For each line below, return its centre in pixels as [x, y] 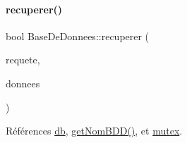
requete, [23, 60]
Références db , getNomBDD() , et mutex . [94, 131]
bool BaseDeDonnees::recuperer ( [78, 36]
